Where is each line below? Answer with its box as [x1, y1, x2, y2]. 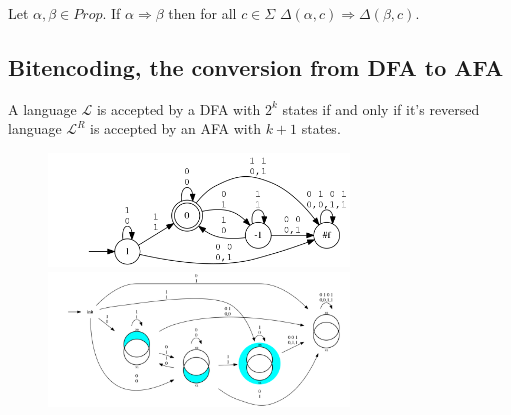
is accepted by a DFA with [96, 98, 261, 119]
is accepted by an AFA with [90, 118, 261, 139]
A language [8, 98, 77, 119]
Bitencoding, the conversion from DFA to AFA [8, 51, 504, 82]
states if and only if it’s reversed [282, 98, 480, 119]
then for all [168, 3, 237, 23]
